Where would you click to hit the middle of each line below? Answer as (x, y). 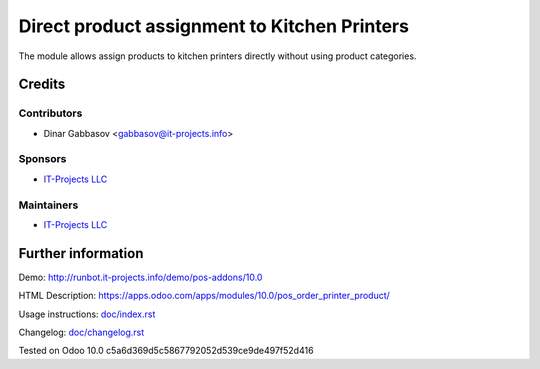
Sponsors (42, 159)
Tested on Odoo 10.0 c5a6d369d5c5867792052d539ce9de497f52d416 (166, 351)
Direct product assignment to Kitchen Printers (214, 26)
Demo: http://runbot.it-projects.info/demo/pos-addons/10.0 (140, 277)
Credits (42, 84)
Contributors (50, 113)
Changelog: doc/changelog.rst (81, 332)
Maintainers (48, 205)
